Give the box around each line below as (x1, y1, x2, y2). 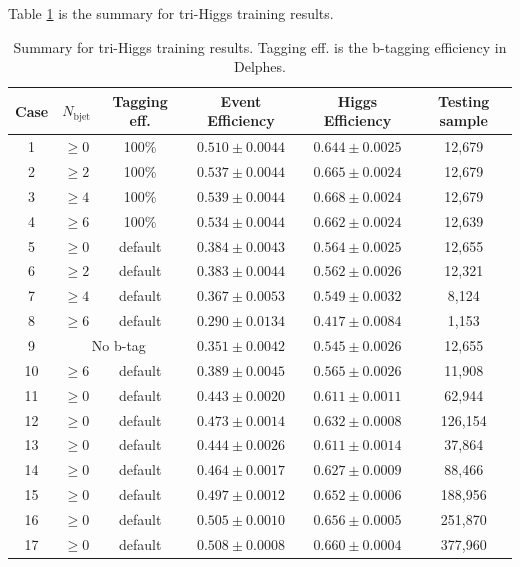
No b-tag (91, 334, 146, 355)
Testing (438, 90, 490, 111)
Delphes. (234, 56, 286, 77)
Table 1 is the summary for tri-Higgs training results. (8, 3, 334, 23)
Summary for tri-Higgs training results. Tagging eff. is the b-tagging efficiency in (13, 36, 507, 57)
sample (439, 110, 488, 131)
